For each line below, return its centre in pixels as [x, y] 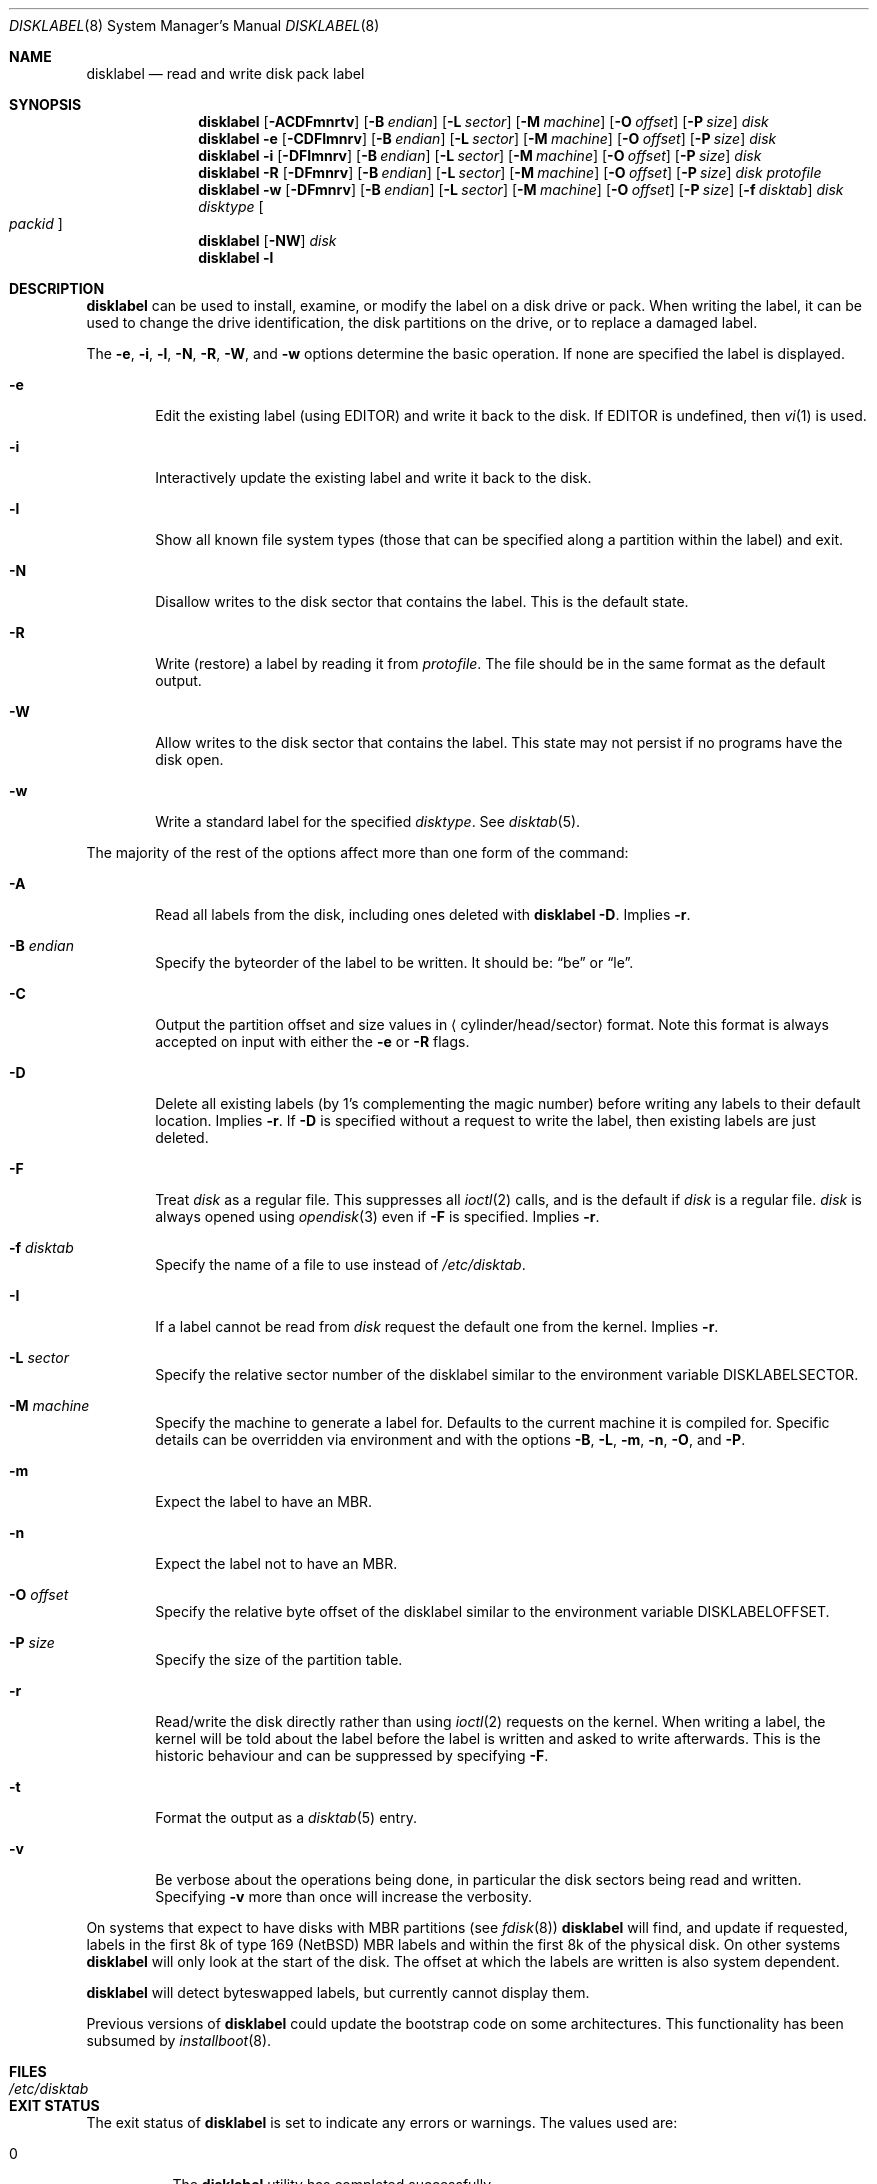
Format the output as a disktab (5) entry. [286, 1817]
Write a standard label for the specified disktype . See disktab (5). [368, 821]
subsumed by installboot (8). [179, 2040]
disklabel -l [236, 257]
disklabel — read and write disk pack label [225, 73]
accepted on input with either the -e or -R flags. [312, 1041]
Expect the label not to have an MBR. [276, 1563]
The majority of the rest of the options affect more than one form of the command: [357, 852]
